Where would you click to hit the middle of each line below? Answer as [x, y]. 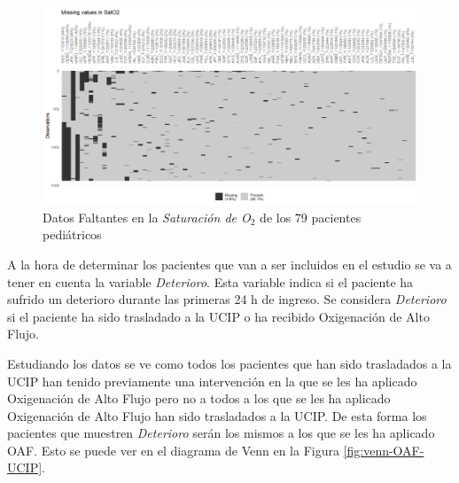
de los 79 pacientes [311, 217]
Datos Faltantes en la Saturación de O [147, 217]
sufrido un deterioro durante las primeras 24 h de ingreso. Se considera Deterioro [227, 299]
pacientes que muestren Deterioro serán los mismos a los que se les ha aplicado [221, 433]
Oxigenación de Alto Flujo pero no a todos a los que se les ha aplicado [199, 398]
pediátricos [72, 234]
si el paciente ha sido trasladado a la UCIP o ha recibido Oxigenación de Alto [218, 316]
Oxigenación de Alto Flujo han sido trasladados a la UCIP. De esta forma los [217, 415]
